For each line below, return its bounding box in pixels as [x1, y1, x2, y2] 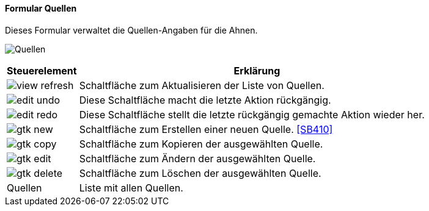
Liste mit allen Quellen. [79, 181, 183, 194]
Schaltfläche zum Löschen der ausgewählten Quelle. [79, 166, 321, 179]
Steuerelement [7, 64, 77, 77]
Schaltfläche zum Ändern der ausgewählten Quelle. [79, 152, 316, 165]
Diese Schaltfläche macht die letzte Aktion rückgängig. [79, 93, 331, 106]
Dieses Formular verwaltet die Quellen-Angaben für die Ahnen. [5, 24, 258, 35]
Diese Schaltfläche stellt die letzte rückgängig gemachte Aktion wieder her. [79, 108, 425, 121]
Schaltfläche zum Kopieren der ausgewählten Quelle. [79, 137, 323, 150]
